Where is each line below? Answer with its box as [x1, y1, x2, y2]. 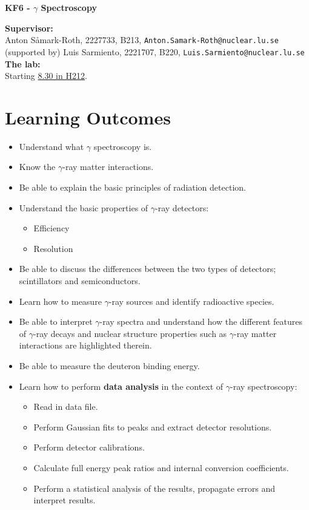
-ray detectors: [155, 201, 209, 214]
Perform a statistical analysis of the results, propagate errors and [33, 481, 276, 494]
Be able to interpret [19, 315, 93, 328]
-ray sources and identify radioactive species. [108, 294, 274, 307]
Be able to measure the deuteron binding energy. [19, 359, 200, 372]
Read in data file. [33, 400, 98, 413]
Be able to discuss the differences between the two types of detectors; [19, 262, 276, 275]
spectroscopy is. [93, 140, 152, 152]
